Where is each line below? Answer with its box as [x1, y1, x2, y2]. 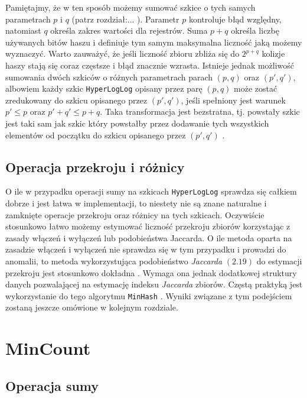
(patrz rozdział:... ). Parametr [71, 12, 179, 25]
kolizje [262, 47, 285, 60]
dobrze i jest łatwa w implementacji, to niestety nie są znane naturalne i [5, 197, 267, 209]
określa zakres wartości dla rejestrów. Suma [50, 24, 208, 37]
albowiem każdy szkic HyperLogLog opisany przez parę [5, 82, 203, 95]
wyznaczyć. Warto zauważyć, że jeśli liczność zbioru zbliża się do [5, 47, 240, 60]
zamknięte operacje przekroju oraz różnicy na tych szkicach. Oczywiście [5, 208, 264, 221]
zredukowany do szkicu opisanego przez [5, 93, 148, 106]
